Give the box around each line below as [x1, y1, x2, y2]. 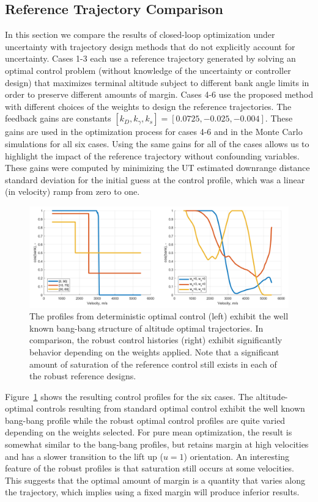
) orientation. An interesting [183, 449, 290, 462]
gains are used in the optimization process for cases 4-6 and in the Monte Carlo [5, 125, 303, 138]
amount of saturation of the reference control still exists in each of [29, 357, 277, 370]
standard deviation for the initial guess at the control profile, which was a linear [5, 173, 305, 186]
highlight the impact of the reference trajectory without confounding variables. [5, 149, 300, 162]
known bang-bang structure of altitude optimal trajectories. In [29, 321, 264, 334]
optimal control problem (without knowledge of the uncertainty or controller [5, 64, 291, 76]
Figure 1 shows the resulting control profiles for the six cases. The [5, 390, 253, 402]
